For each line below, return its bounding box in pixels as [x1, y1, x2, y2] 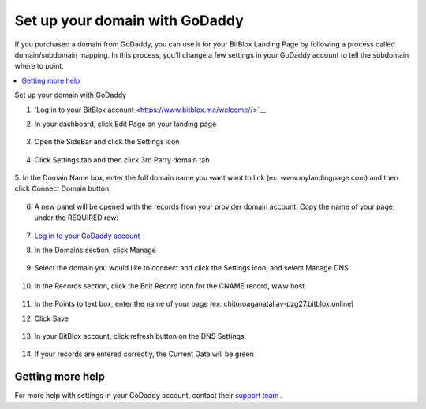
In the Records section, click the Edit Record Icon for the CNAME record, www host [34, 281, 305, 291]
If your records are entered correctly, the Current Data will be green [34, 349, 254, 359]
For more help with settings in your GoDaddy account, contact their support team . [14, 391, 283, 400]
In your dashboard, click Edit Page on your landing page [34, 119, 217, 128]
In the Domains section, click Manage [34, 245, 157, 255]
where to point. [14, 61, 65, 71]
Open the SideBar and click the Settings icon [34, 137, 180, 147]
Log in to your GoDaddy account [34, 231, 140, 240]
